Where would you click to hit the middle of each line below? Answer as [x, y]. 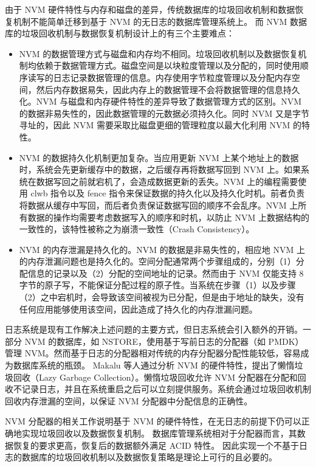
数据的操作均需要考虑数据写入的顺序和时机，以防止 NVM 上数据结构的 [168, 217]
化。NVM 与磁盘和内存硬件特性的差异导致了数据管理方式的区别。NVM [160, 101]
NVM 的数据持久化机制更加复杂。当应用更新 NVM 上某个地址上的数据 [159, 157]
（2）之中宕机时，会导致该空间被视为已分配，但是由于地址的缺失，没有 [162, 297]
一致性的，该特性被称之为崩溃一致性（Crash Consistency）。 [137, 229]
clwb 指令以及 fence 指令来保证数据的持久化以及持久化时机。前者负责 [168, 193]
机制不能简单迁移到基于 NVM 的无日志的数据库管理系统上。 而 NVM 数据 [160, 21]
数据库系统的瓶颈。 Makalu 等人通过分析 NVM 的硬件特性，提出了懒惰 [154, 365]
